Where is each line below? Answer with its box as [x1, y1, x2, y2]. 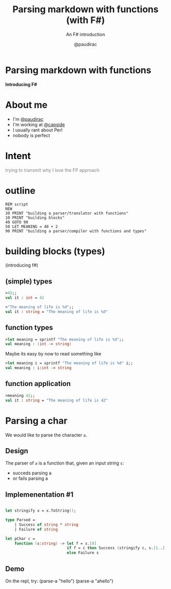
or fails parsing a [12, 475, 48, 481]
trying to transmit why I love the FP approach [5, 167, 100, 173]
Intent [5, 150, 31, 162]
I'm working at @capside [12, 121, 65, 127]
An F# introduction [66, 31, 105, 37]
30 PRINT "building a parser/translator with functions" [5, 211, 129, 216]
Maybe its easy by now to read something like [5, 351, 102, 357]
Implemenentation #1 [5, 490, 74, 499]
